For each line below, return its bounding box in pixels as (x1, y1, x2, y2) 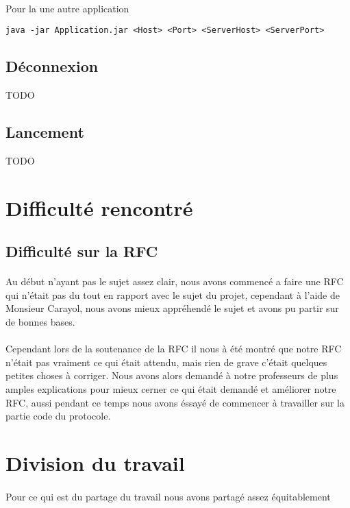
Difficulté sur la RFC (5, 241, 158, 262)
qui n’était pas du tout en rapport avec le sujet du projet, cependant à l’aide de (5, 287, 340, 302)
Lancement (5, 121, 84, 143)
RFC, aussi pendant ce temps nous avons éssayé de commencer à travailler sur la (5, 395, 345, 409)
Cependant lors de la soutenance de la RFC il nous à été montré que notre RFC (5, 341, 342, 356)
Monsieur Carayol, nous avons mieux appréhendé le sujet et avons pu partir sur (5, 301, 339, 315)
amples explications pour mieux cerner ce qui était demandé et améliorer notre (5, 381, 336, 396)
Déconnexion (5, 56, 99, 77)
